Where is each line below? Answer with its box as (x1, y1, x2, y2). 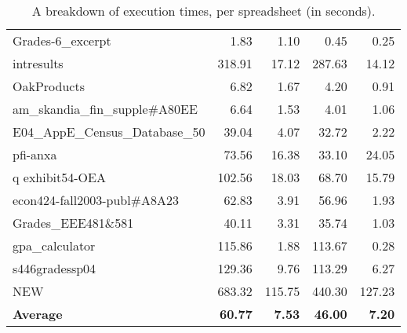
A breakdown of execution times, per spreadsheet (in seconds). (31, 2, 376, 20)
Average (13, 305, 63, 323)
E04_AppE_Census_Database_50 (13, 123, 205, 141)
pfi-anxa (13, 145, 57, 163)
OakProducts (13, 77, 85, 95)
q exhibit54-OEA (13, 168, 106, 186)
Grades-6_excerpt (13, 31, 111, 49)
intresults (13, 54, 64, 72)
